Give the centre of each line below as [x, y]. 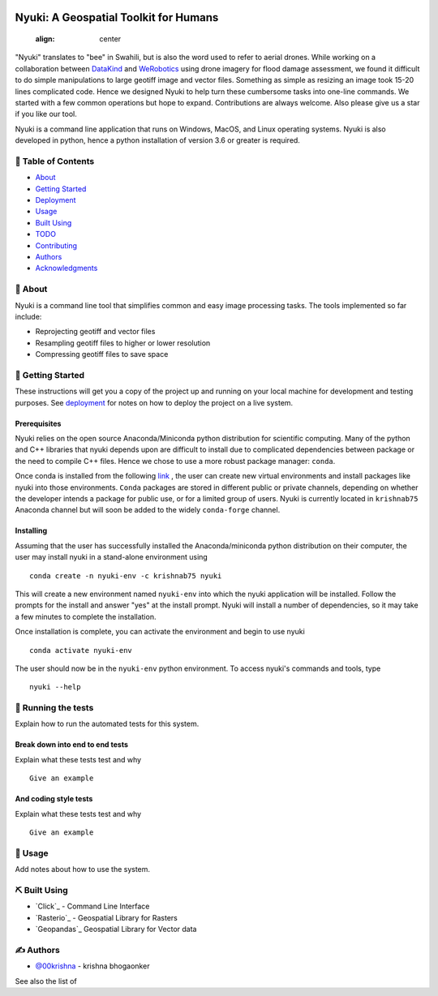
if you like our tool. [46, 114]
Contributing [56, 245]
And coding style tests [54, 799]
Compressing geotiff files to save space [102, 354]
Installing [31, 530]
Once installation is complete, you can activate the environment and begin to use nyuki [160, 632]
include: [28, 316]
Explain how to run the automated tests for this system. [107, 724]
